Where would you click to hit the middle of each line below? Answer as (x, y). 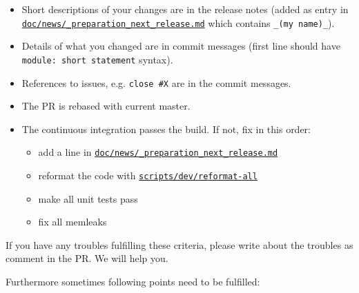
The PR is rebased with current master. (106, 106)
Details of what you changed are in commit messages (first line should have (181, 46)
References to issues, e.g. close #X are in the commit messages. (156, 82)
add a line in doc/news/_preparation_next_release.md (158, 152)
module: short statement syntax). (97, 59)
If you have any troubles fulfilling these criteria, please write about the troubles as (179, 244)
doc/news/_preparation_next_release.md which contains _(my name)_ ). (178, 22)
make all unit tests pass (88, 198)
